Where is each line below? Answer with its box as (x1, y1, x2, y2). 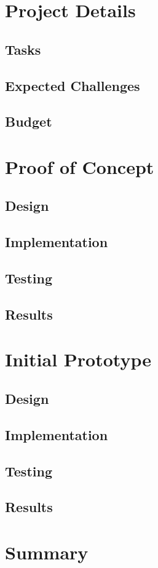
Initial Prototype (5, 347, 151, 372)
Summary (5, 539, 89, 564)
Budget (5, 112, 52, 131)
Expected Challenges (5, 76, 140, 95)
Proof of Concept (5, 154, 154, 179)
